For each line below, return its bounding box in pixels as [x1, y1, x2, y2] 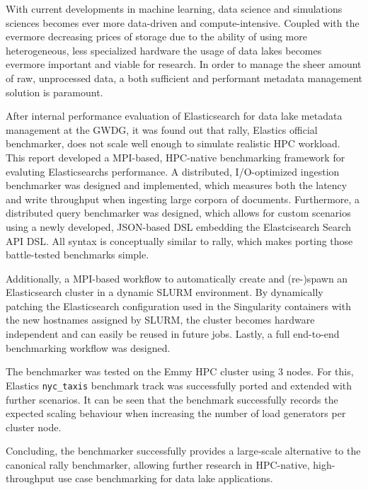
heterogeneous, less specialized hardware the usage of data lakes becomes [6, 42, 322, 57]
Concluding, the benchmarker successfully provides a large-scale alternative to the [6, 443, 361, 458]
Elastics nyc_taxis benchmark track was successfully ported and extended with [6, 377, 352, 392]
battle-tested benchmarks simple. [6, 247, 149, 262]
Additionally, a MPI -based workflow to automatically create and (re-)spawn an [6, 270, 348, 285]
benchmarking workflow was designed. [6, 340, 171, 355]
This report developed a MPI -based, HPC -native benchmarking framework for [6, 149, 345, 164]
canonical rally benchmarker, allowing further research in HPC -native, [6, 457, 310, 472]
